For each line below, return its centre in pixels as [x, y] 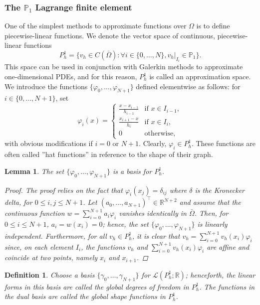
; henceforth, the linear [220, 274]
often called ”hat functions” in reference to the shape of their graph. [109, 154]
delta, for [18, 202]
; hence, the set [126, 224]
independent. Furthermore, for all [56, 235]
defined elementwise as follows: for [188, 86]
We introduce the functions [46, 86]
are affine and [228, 246]
